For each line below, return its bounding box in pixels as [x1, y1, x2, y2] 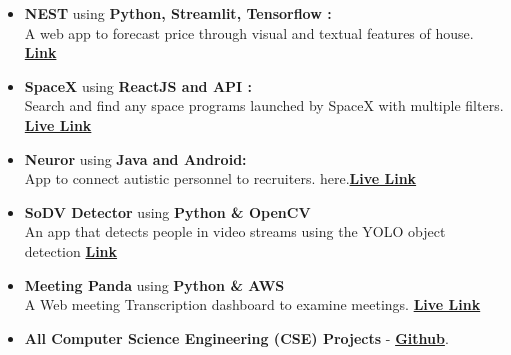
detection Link [24, 240, 118, 261]
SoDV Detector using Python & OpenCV [24, 201, 311, 222]
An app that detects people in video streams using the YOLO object [24, 221, 446, 242]
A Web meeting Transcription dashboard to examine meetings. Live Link [24, 294, 481, 315]
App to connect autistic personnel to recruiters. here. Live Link [24, 168, 417, 189]
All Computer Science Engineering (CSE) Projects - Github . [24, 327, 449, 348]
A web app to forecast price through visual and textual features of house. [24, 22, 474, 43]
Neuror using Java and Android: [24, 148, 247, 169]
